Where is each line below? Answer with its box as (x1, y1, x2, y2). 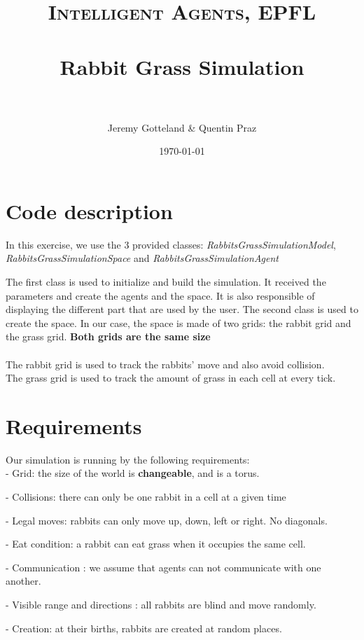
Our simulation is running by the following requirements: (6, 452, 250, 466)
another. (6, 573, 41, 588)
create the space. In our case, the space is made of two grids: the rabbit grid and (6, 315, 351, 330)
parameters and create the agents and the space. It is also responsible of (6, 288, 315, 302)
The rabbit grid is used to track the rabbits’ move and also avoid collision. (6, 356, 325, 371)
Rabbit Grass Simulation (59, 52, 304, 81)
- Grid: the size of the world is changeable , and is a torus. (6, 466, 260, 480)
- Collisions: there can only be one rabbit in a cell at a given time (6, 489, 286, 504)
